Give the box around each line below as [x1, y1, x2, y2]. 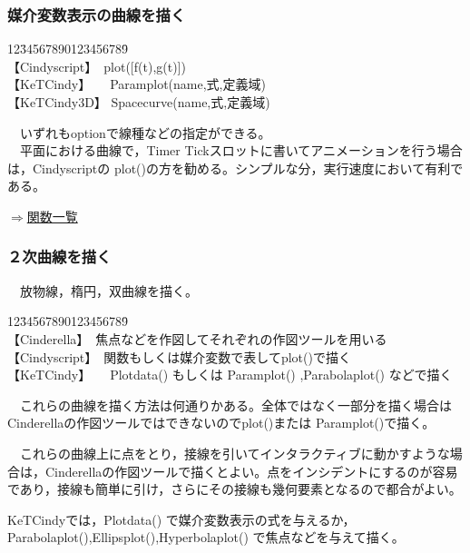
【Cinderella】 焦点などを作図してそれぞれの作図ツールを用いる [7, 329, 387, 348]
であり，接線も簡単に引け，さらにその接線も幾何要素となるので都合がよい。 [7, 479, 462, 499]
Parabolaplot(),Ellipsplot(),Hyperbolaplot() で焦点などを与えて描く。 [7, 528, 405, 547]
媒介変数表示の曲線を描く [7, 3, 186, 25]
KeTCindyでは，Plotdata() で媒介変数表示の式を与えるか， [7, 509, 356, 528]
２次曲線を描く [7, 245, 112, 268]
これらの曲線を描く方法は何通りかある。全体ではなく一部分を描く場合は [19, 395, 452, 414]
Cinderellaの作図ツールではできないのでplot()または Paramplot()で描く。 [7, 413, 436, 432]
